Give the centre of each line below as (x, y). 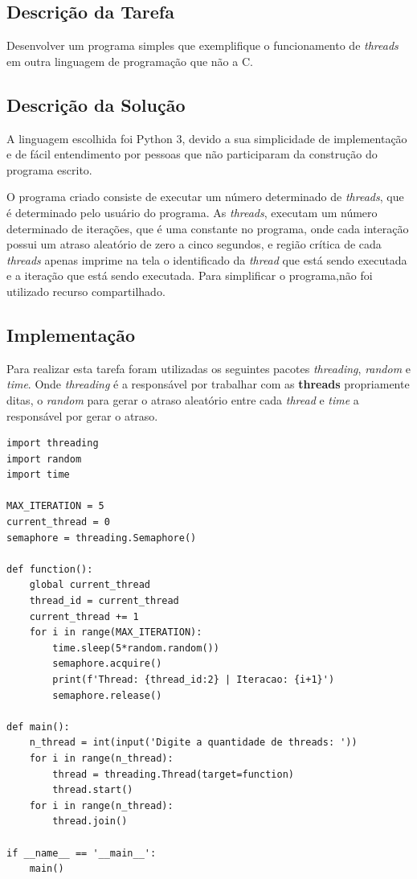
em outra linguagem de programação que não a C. (130, 61)
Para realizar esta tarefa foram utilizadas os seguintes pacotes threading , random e (208, 368)
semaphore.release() (107, 695)
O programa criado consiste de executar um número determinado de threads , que (205, 197)
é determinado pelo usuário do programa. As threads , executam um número (192, 212)
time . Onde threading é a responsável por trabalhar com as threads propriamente (208, 384)
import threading (53, 444)
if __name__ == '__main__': (82, 853)
